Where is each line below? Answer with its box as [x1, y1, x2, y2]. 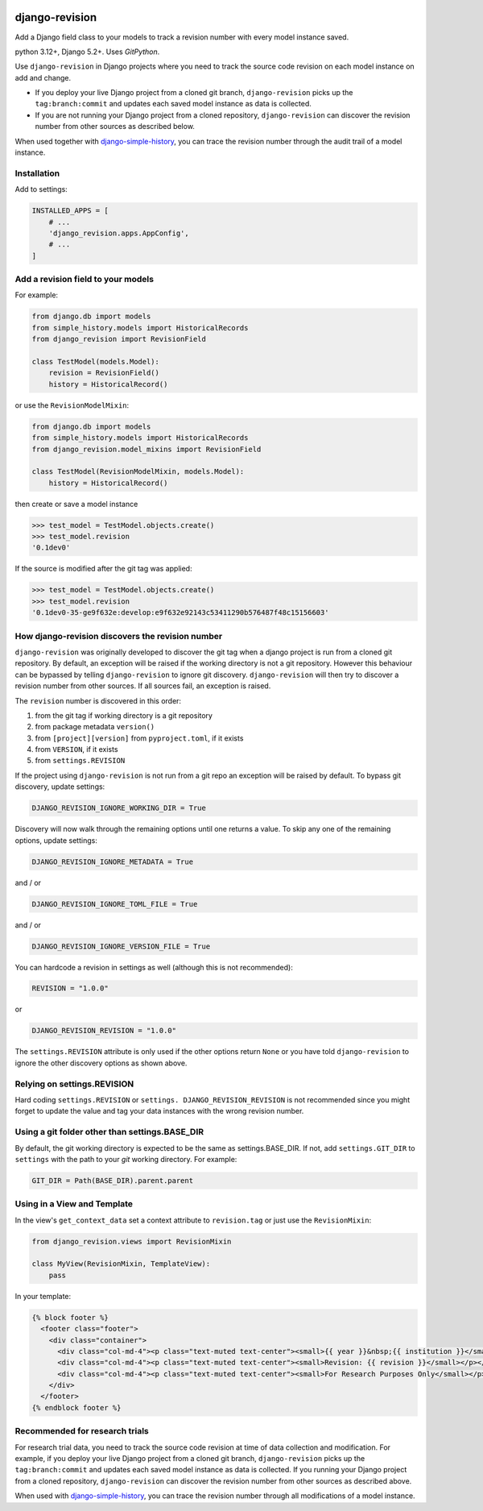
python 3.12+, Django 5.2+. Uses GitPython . [14, 47, 160, 56]
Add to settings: [14, 185, 68, 194]
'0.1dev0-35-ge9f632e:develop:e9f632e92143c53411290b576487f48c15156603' [31, 608, 329, 617]
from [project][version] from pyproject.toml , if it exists [35, 733, 244, 743]
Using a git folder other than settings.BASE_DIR [14, 1127, 204, 1138]
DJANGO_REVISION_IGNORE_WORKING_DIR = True [31, 803, 207, 813]
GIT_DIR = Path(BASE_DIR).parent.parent [31, 1176, 193, 1185]
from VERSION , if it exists [35, 745, 118, 754]
